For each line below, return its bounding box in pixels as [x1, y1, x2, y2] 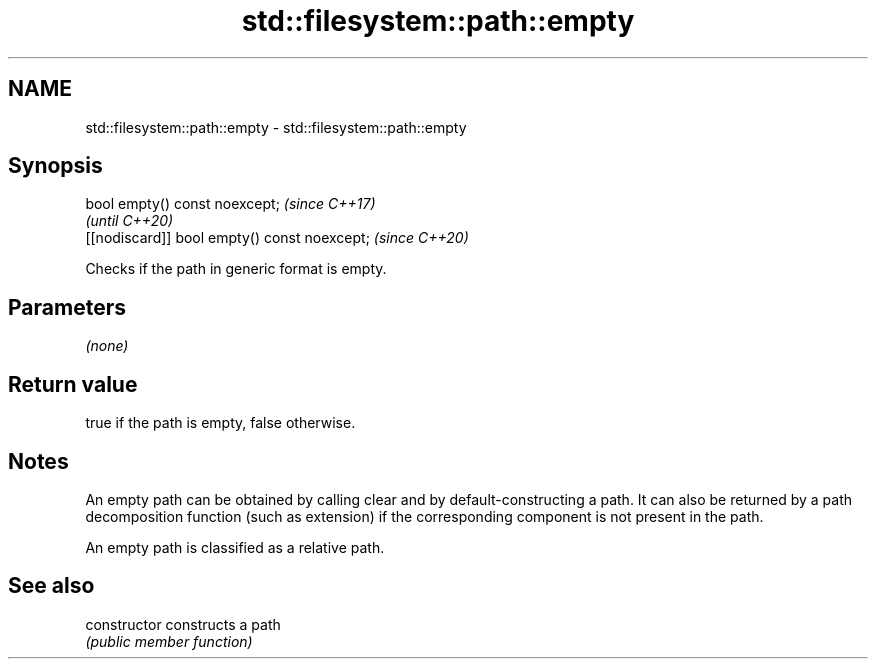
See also [8, 573, 95, 599]
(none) [85, 337, 129, 355]
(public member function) [85, 632, 253, 650]
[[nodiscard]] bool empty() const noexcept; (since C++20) [85, 229, 469, 247]
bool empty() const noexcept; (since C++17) [85, 195, 376, 213]
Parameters [8, 294, 126, 320]
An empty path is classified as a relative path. [85, 538, 385, 556]
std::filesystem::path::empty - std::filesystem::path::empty [85, 118, 467, 136]
